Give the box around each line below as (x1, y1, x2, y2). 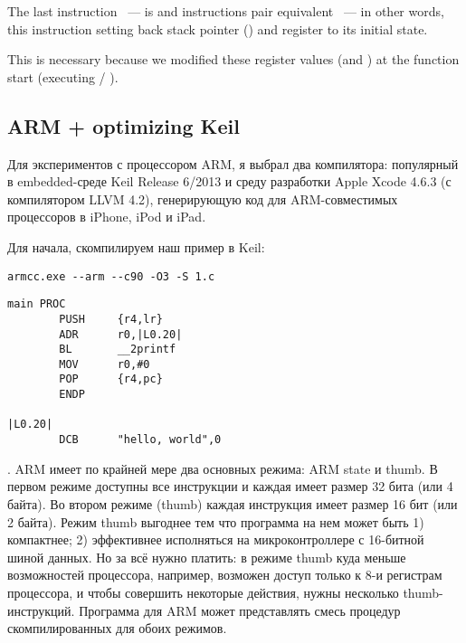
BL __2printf (59, 343, 176, 356)
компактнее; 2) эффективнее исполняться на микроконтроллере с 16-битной (7, 530, 424, 549)
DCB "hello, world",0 (59, 433, 222, 447)
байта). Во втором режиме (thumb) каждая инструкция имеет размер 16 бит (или (7, 494, 458, 513)
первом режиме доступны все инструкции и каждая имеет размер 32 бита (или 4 (7, 477, 453, 496)
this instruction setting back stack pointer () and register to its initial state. (7, 19, 428, 38)
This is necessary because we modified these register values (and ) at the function (7, 50, 460, 69)
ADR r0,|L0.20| (59, 327, 183, 341)
